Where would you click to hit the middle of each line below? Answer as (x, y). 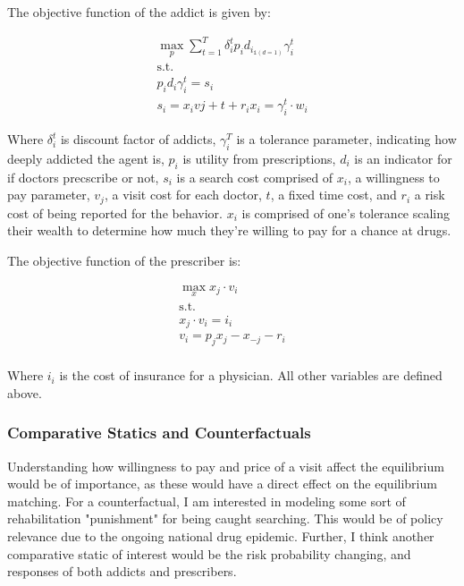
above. (25, 392)
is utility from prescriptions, (259, 158)
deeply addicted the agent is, (86, 158)
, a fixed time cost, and (333, 195)
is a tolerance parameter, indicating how (346, 139)
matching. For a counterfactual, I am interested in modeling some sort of (207, 501)
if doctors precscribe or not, (83, 177)
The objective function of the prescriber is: (124, 261)
